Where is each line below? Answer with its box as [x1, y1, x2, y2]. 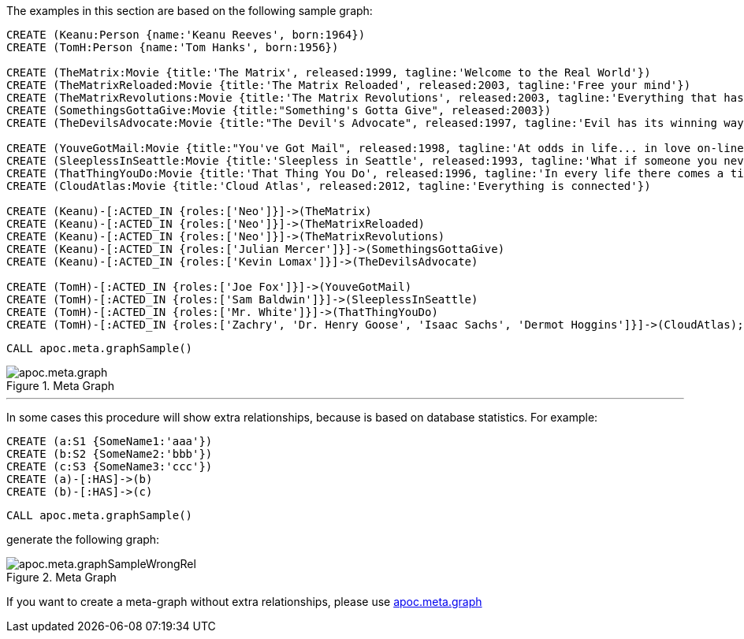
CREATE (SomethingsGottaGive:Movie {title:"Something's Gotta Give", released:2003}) [6, 104, 552, 117]
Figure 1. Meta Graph [6, 379, 115, 392]
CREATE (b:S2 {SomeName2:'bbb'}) [6, 448, 213, 460]
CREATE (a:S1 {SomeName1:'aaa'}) [6, 435, 213, 448]
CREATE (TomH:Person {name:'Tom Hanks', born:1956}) [6, 41, 339, 54]
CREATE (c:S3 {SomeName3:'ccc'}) [6, 460, 213, 473]
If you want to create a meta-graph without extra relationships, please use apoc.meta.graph [6, 595, 482, 608]
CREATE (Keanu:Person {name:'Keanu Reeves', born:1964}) [6, 28, 366, 41]
